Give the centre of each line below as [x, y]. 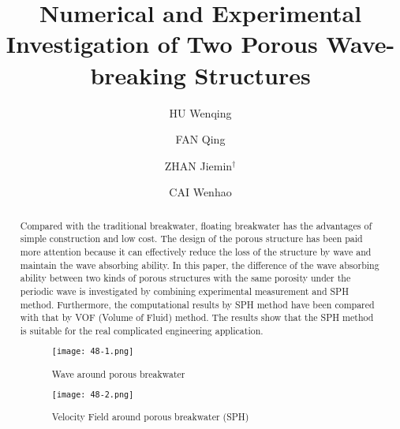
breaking [138, 75]
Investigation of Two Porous [162, 44]
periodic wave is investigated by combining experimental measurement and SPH [185, 291]
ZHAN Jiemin [198, 165]
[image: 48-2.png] [93, 395]
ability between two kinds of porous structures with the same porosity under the [185, 278]
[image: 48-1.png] [93, 352]
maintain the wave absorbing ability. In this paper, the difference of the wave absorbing [200, 265]
